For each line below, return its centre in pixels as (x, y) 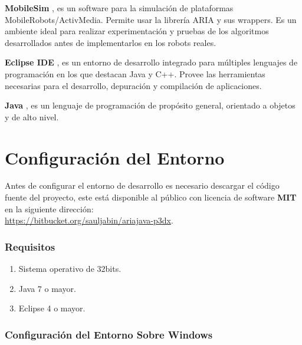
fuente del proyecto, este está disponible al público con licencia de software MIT (151, 197)
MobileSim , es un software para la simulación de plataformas (119, 8)
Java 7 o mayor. (47, 288)
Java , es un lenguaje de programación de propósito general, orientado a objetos (150, 105)
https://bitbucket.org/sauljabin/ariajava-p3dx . (89, 220)
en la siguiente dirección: (49, 208)
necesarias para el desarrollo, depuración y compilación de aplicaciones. (133, 85)
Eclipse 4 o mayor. (52, 308)
